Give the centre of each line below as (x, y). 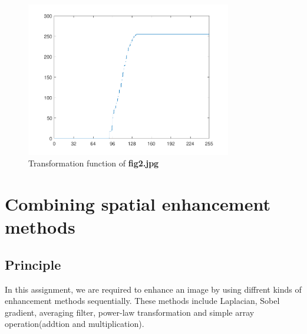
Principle (33, 264)
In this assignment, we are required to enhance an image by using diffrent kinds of (153, 289)
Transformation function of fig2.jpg (94, 163)
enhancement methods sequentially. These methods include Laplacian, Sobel (142, 301)
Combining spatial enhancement (138, 204)
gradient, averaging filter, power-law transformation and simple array (130, 312)
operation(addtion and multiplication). (75, 324)
